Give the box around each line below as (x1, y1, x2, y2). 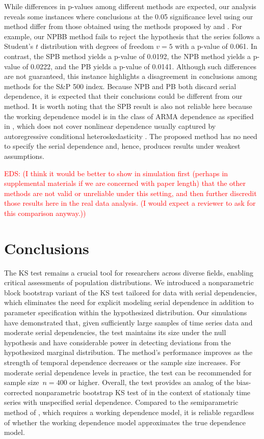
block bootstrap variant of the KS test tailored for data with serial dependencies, (4, 287, 257, 297)
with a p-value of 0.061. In (175, 41, 257, 51)
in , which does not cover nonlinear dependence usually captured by (4, 121, 216, 131)
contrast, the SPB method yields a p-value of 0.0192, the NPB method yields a (4, 50, 251, 61)
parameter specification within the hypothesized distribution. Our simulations (4, 307, 247, 317)
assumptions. (4, 150, 44, 161)
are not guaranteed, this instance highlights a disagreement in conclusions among (4, 71, 257, 81)
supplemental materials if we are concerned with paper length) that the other (4, 178, 246, 188)
